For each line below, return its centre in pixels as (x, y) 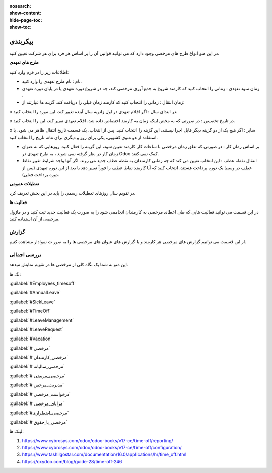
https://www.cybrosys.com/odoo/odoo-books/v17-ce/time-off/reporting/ (97, 440)
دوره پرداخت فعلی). (41, 174)
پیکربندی (21, 41)
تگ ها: (15, 274)
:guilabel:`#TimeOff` (30, 311)
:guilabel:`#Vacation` (31, 339)
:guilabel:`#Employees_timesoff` (43, 283)
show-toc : (20, 27)
